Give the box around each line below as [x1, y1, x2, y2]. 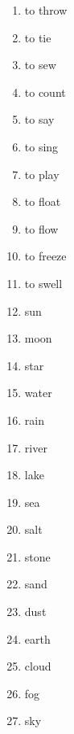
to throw [24, 2, 68, 18]
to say [24, 111, 55, 128]
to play [24, 165, 60, 182]
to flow [24, 220, 59, 237]
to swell [24, 274, 63, 291]
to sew [24, 56, 56, 73]
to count [24, 83, 66, 100]
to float [24, 193, 61, 210]
